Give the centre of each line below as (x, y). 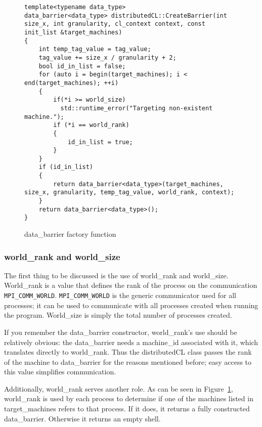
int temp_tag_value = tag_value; (95, 49)
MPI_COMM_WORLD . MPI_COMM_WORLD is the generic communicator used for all (120, 295)
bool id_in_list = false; (82, 66)
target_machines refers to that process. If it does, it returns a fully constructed (127, 409)
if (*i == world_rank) (91, 125)
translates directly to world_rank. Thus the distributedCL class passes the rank (128, 352)
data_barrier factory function (70, 234)
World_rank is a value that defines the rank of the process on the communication (131, 285)
